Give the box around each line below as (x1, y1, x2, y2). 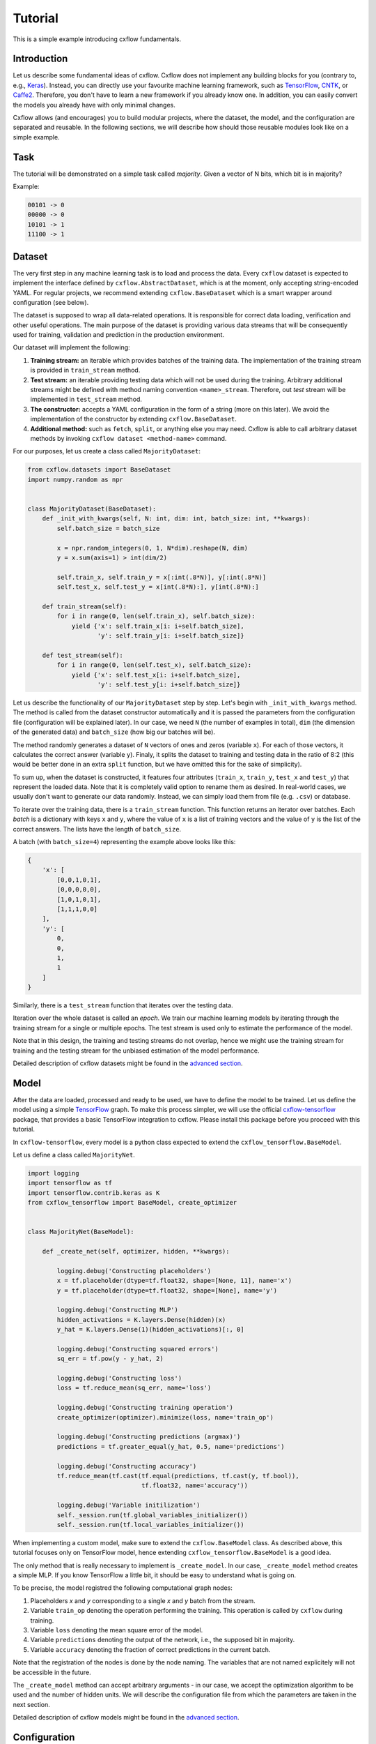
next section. (13, 1700, 50, 1708)
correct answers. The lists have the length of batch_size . (13, 825, 182, 833)
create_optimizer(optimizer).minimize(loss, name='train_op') (56, 1413, 274, 1421)
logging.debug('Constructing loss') (56, 1374, 182, 1383)
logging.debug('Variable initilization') (56, 1501, 201, 1510)
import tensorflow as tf (27, 1179, 113, 1187)
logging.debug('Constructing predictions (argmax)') (56, 1433, 241, 1441)
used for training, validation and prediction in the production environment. (13, 331, 225, 339)
